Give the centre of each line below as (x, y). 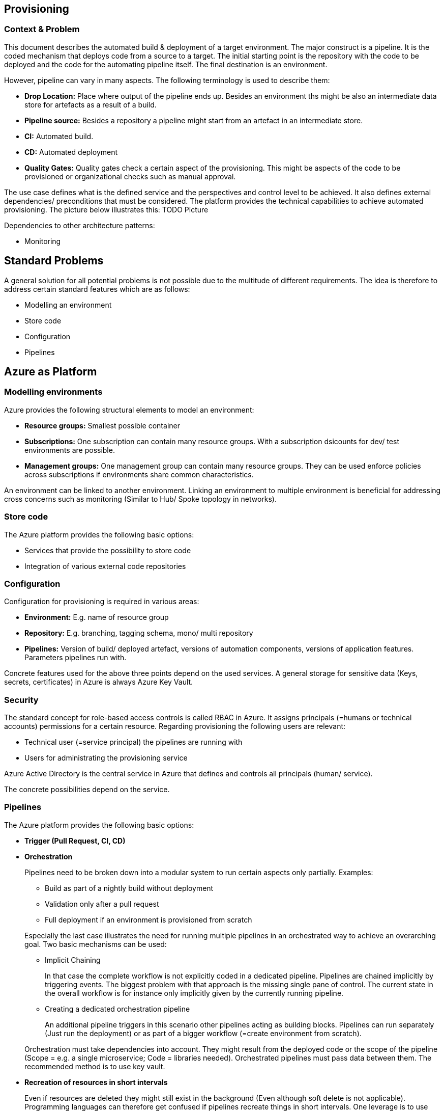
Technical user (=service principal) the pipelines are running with (134, 742)
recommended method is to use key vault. (95, 1066)
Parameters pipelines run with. (76, 658)
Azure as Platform (51, 372)
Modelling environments (53, 392)
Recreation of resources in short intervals (96, 1082)
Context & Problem (42, 29)
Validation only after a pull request (102, 904)
